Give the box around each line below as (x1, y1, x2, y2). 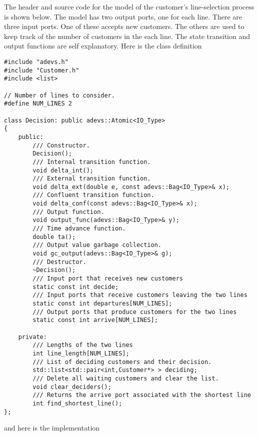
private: (18, 333, 47, 340)
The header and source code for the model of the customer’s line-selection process (4, 1, 254, 11)
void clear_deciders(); (32, 383, 111, 390)
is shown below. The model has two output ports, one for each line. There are (4, 11, 242, 21)
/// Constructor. (32, 141, 90, 149)
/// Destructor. (32, 258, 86, 265)
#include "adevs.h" (4, 58, 68, 65)
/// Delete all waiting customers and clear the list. (32, 374, 219, 382)
